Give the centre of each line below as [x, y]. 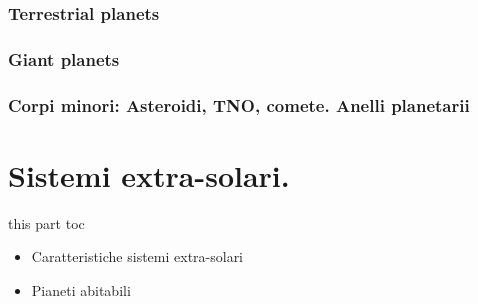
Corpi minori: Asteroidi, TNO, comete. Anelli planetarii [239, 104]
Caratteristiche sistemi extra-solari [137, 256]
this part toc [46, 222]
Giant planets [64, 58]
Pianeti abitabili [81, 289]
